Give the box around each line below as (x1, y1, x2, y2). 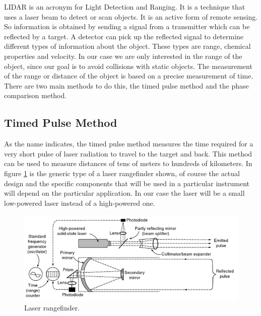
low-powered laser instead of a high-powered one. (4, 197, 155, 208)
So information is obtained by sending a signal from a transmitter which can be (4, 21, 250, 32)
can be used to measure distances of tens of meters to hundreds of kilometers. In (4, 158, 252, 169)
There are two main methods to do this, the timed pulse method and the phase (4, 80, 249, 91)
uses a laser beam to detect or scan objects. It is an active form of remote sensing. (4, 11, 258, 22)
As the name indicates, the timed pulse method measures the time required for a (4, 138, 253, 149)
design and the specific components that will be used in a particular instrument (4, 178, 250, 188)
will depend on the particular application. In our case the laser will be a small (4, 188, 245, 198)
